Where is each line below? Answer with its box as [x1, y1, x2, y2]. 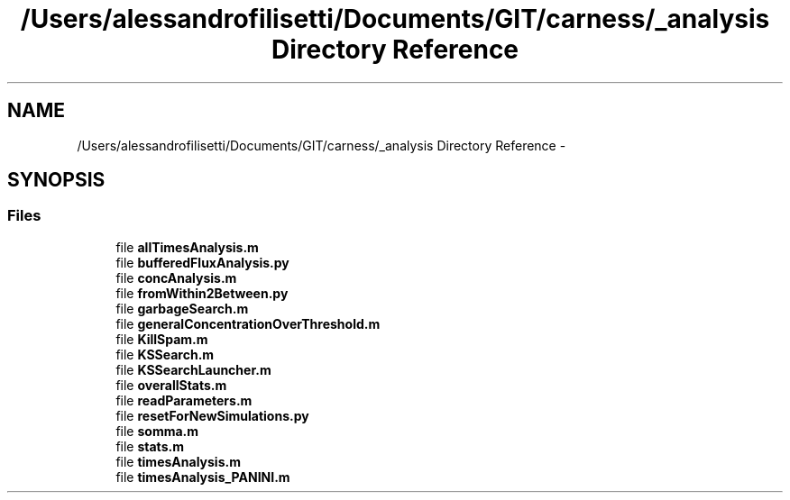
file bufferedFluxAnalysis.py [115, 254, 289, 270]
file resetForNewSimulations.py [115, 407, 309, 423]
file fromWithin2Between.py [115, 285, 289, 301]
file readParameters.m [115, 392, 253, 408]
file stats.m [115, 438, 184, 454]
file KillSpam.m [115, 331, 208, 347]
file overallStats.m [115, 377, 227, 393]
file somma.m [115, 423, 199, 439]
